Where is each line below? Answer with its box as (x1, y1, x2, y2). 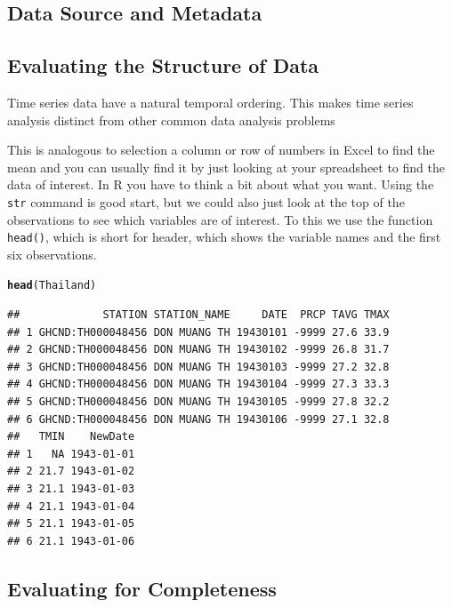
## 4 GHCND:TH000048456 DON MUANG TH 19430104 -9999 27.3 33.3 (7, 378, 390, 391)
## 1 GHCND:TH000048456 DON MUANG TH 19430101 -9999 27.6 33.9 (7, 325, 390, 339)
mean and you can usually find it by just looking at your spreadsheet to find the (7, 157, 445, 176)
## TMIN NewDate (7, 430, 135, 443)
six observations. (7, 244, 97, 263)
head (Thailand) (7, 279, 97, 292)
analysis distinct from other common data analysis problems (7, 110, 335, 129)
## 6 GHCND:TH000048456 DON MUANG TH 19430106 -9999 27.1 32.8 (7, 412, 390, 426)
